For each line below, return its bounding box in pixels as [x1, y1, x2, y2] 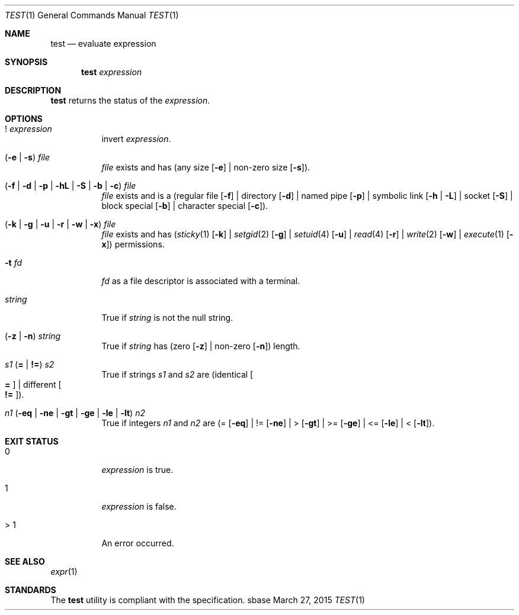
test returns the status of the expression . [50, 95, 210, 105]
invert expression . [101, 134, 171, 144]
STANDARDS [5, 585, 56, 595]
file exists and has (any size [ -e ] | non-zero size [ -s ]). [101, 162, 310, 172]
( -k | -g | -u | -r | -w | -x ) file [5, 219, 116, 229]
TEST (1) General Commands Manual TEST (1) [5, 10, 179, 20]
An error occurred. [101, 538, 174, 548]
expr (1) [50, 566, 78, 577]
